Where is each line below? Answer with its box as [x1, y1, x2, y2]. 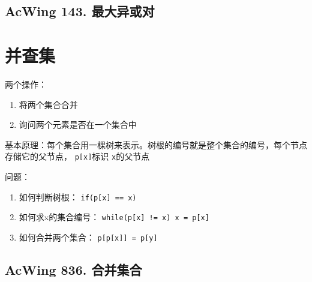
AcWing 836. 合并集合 [5, 260, 142, 278]
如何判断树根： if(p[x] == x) [19, 190, 137, 203]
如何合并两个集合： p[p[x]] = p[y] [19, 230, 158, 243]
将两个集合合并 [19, 98, 78, 110]
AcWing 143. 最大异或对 [5, 2, 155, 20]
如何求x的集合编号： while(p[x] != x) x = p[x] [19, 211, 209, 223]
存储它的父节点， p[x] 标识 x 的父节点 [5, 150, 150, 163]
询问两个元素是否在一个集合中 [19, 118, 137, 131]
